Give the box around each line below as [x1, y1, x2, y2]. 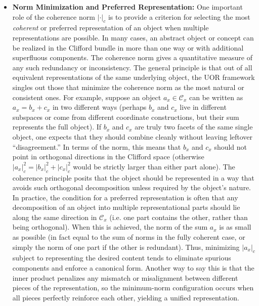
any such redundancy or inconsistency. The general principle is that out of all [12, 62, 252, 72]
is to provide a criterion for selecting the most [108, 11, 250, 22]
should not [214, 141, 247, 152]
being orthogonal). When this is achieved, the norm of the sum [12, 222, 208, 232]
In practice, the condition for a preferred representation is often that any [12, 192, 238, 202]
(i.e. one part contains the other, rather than [109, 211, 248, 222]
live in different [180, 102, 227, 112]
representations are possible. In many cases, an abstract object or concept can [12, 32, 254, 42]
